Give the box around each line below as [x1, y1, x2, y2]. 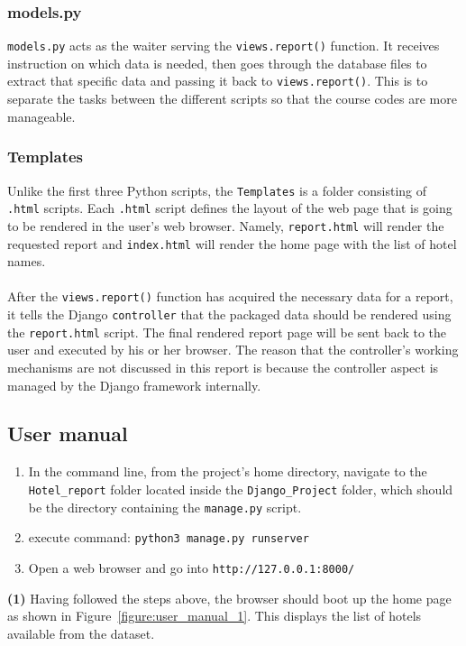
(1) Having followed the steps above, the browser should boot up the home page [7, 588, 452, 607]
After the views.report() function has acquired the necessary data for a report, [7, 287, 453, 306]
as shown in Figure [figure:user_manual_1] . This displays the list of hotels [7, 606, 422, 625]
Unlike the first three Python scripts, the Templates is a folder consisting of [7, 180, 427, 199]
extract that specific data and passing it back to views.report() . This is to [7, 71, 428, 90]
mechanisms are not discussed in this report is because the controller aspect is [7, 357, 439, 376]
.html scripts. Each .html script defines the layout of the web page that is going [7, 198, 452, 217]
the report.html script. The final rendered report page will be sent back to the [7, 322, 447, 341]
